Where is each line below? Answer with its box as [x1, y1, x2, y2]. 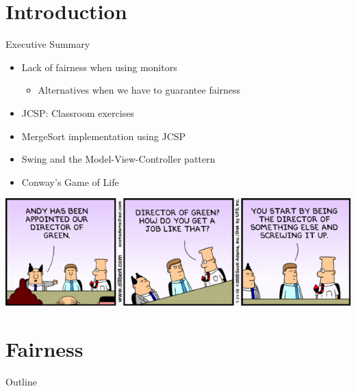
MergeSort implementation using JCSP [21, 129, 186, 143]
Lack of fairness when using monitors [21, 59, 177, 74]
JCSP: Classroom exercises [21, 105, 134, 120]
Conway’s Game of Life [21, 174, 119, 189]
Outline [5, 374, 37, 388]
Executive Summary [5, 37, 90, 51]
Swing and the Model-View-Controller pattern [21, 152, 216, 166]
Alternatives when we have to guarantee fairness [38, 83, 241, 97]
